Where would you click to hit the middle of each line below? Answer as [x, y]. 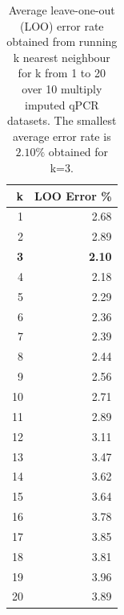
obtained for [78, 152]
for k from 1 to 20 [62, 73]
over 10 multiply [62, 88]
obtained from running [62, 41]
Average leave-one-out [62, 10]
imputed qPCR [62, 104]
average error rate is [62, 136]
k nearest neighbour [62, 57]
